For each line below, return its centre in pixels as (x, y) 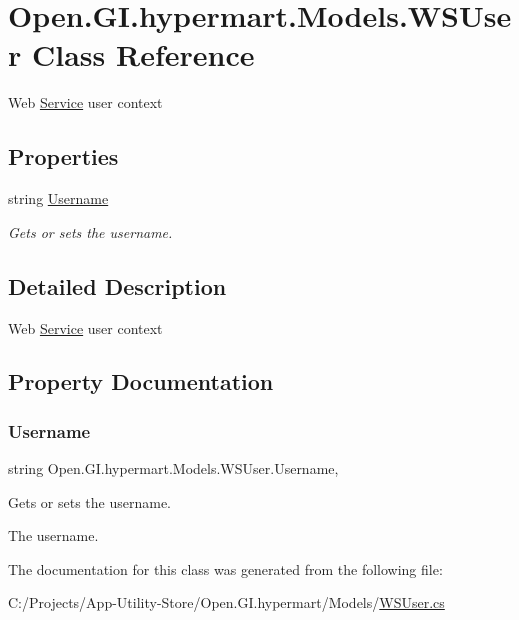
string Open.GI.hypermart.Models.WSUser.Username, (173, 468)
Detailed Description (117, 285)
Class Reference (143, 54)
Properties (63, 156)
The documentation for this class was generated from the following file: (225, 568)
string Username (58, 198)
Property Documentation (141, 381)
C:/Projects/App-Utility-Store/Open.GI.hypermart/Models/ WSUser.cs (226, 602)
